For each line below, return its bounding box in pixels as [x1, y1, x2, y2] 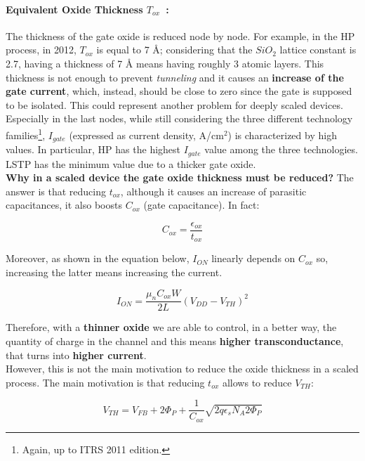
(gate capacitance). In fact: [143, 197, 260, 212]
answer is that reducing [6, 183, 106, 198]
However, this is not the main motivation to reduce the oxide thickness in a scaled [6, 361, 359, 376]
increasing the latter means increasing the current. [6, 265, 223, 279]
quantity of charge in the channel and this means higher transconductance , [6, 334, 344, 349]
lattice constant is [279, 42, 357, 57]
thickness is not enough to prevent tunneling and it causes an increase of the [6, 70, 344, 84]
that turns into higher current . [6, 347, 147, 362]
